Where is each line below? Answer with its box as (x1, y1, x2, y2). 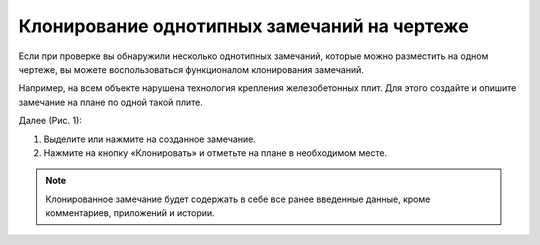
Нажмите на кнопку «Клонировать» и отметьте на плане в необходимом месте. (43, 146, 388, 159)
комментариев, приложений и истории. (45, 207, 215, 219)
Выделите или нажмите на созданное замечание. (43, 133, 257, 145)
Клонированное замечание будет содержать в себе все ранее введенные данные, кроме (45, 193, 431, 205)
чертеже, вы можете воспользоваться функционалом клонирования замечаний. (18, 63, 365, 75)
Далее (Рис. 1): (18, 115, 82, 127)
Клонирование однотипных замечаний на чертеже (18, 15, 469, 37)
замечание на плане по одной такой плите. (18, 96, 204, 108)
